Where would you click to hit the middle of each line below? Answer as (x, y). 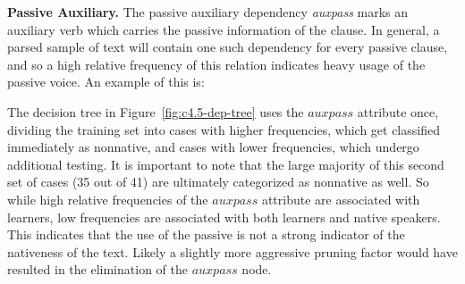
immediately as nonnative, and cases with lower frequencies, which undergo (213, 147)
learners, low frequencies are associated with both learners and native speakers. (224, 217)
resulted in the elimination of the (97, 269)
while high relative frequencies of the (108, 199)
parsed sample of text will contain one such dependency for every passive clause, (228, 47)
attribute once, (398, 111)
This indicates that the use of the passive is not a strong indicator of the (206, 234)
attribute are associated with (341, 199)
